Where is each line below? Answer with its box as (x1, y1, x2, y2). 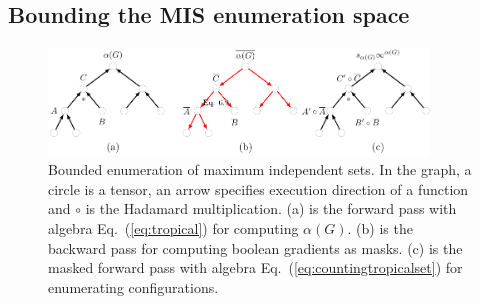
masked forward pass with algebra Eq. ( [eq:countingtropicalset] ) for (48, 257, 463, 278)
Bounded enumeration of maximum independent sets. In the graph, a (48, 159, 472, 180)
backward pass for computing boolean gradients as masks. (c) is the (48, 237, 463, 258)
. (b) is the (347, 217, 413, 238)
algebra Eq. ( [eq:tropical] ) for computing (48, 217, 299, 238)
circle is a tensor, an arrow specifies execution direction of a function (48, 178, 469, 199)
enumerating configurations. (48, 276, 219, 297)
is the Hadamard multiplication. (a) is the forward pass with (85, 198, 457, 219)
